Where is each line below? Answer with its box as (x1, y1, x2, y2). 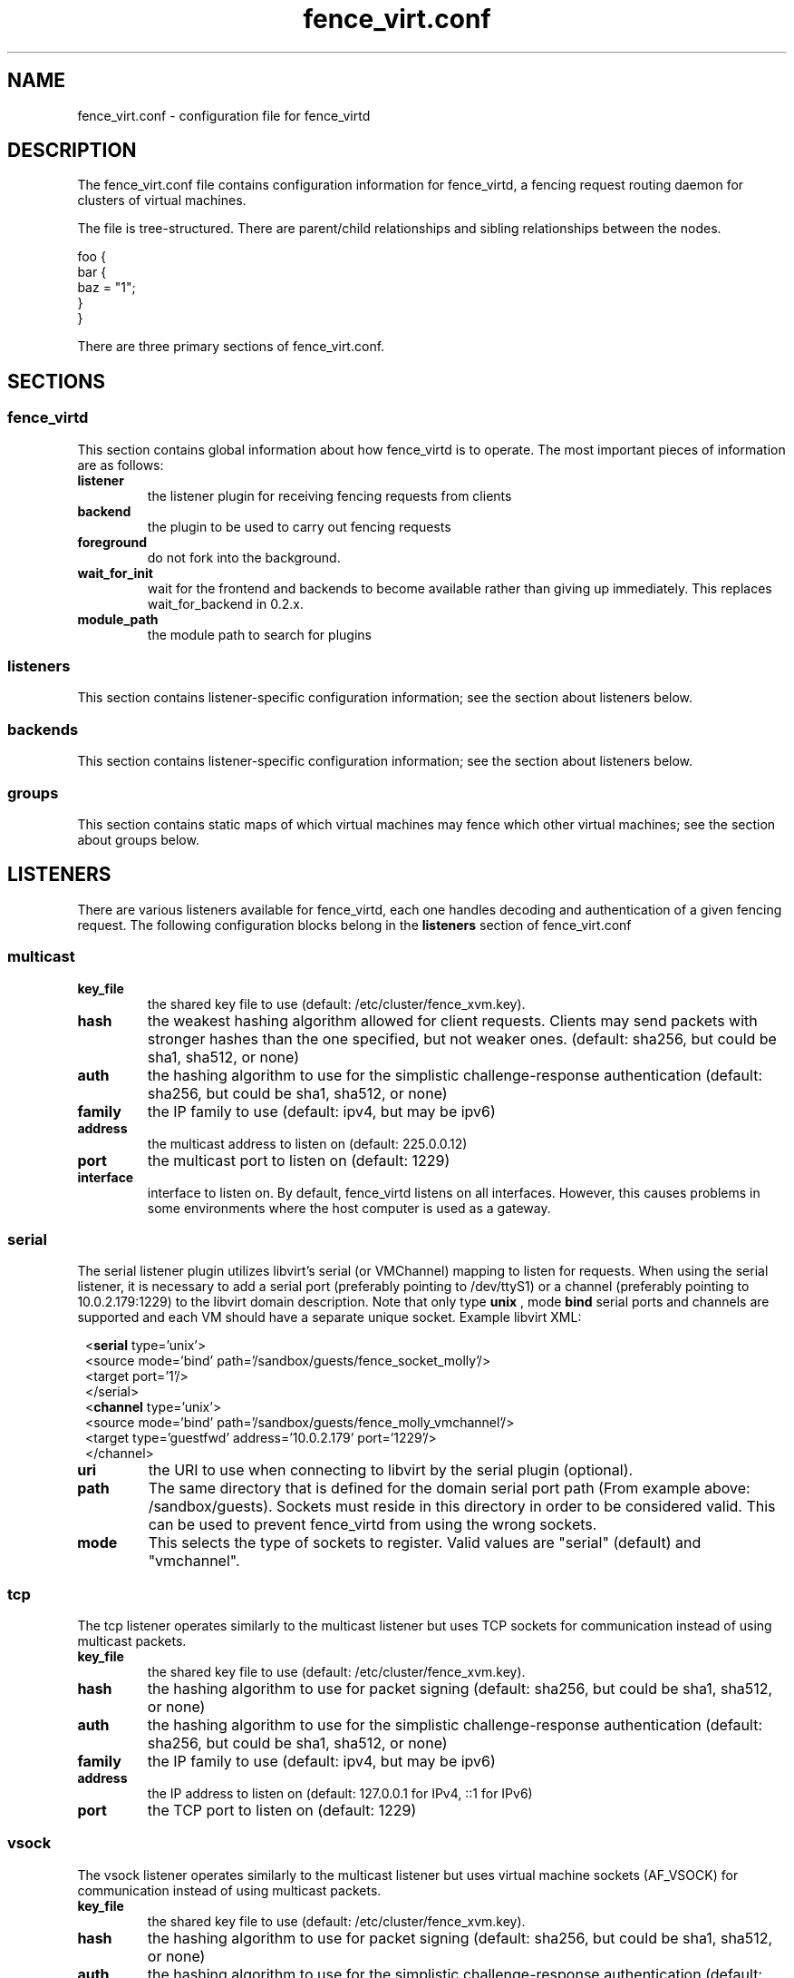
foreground (77, 534, 147, 550)
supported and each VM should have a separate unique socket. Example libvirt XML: (77, 1309, 582, 1326)
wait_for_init (77, 564, 153, 581)
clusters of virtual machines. (77, 192, 247, 209)
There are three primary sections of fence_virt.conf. (77, 338, 385, 355)
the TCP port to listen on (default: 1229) (147, 1801, 417, 1819)
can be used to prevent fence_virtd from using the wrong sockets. (148, 1515, 597, 1534)
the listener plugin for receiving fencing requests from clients (147, 487, 512, 504)
